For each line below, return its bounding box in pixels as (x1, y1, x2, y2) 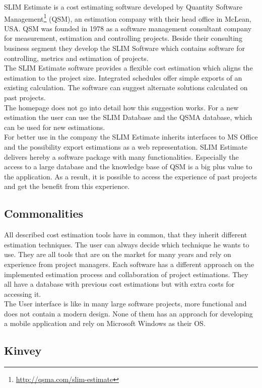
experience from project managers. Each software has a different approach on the (4, 258, 254, 269)
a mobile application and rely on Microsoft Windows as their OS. (4, 318, 206, 329)
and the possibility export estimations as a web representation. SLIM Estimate (4, 141, 247, 152)
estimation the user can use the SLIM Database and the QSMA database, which (4, 112, 252, 122)
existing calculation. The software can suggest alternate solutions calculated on (4, 82, 248, 93)
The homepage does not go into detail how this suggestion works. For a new (4, 102, 239, 112)
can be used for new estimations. (4, 121, 105, 132)
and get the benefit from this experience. (4, 181, 130, 191)
